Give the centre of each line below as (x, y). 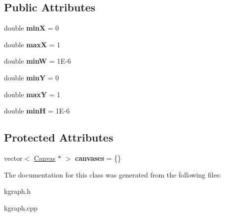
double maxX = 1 (32, 44)
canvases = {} (98, 158)
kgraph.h (18, 191)
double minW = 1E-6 (37, 61)
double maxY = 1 (32, 94)
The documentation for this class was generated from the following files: (113, 174)
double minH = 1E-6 (37, 111)
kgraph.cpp (21, 207)
